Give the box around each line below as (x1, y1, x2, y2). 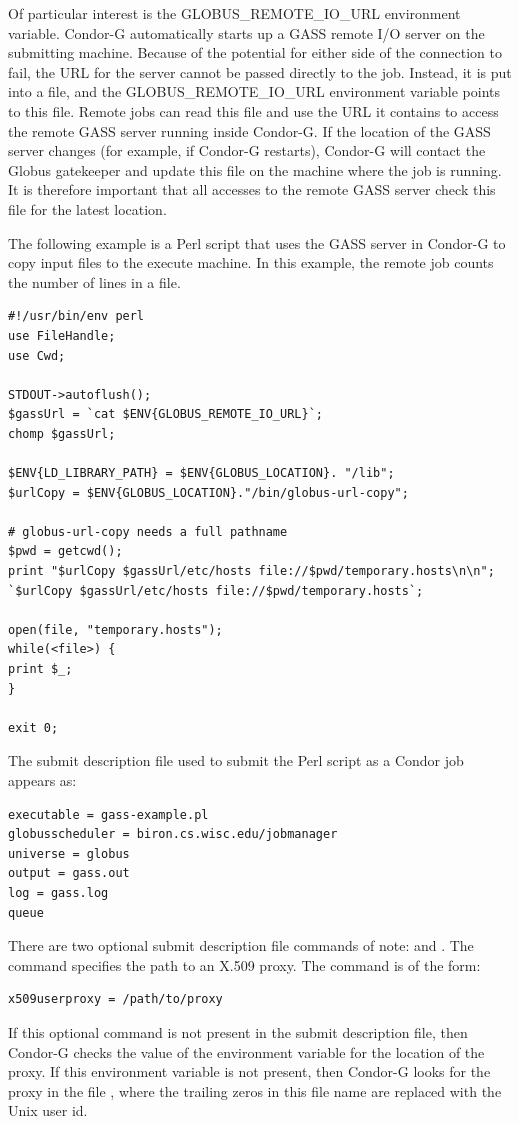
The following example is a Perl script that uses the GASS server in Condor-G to (8, 232, 506, 253)
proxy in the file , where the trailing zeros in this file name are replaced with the (8, 1080, 502, 1101)
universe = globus (8, 846, 130, 861)
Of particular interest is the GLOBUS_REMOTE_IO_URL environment (8, 3, 461, 23)
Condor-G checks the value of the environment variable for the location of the (8, 1041, 485, 1062)
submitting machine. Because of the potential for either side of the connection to (8, 42, 502, 63)
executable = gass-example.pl (8, 807, 209, 822)
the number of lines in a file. (8, 271, 181, 292)
